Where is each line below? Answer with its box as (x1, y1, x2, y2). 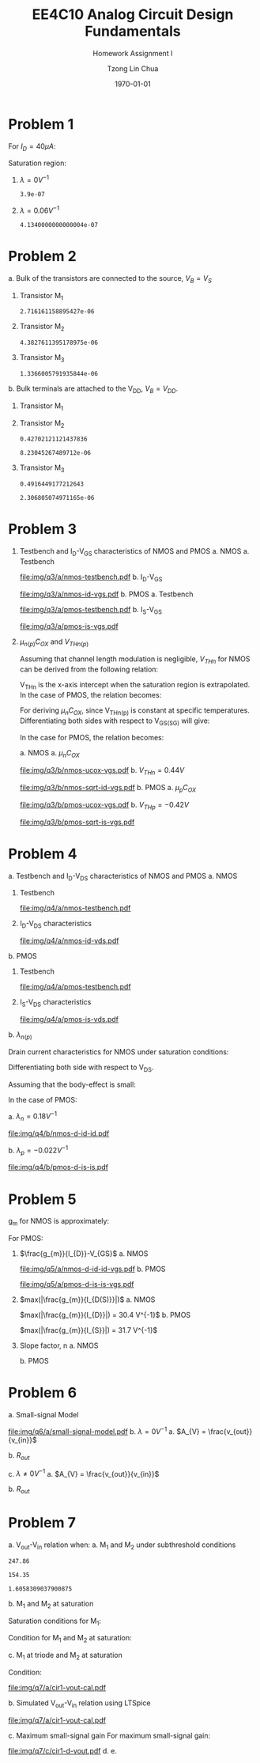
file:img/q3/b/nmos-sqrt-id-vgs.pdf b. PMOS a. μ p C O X (19, 783, 197, 794)
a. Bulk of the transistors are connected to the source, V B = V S (8, 273, 212, 285)
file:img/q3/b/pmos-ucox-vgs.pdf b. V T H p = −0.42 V (19, 800, 190, 812)
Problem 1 (8, 115, 74, 133)
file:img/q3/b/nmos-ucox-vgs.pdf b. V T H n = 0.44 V (19, 766, 185, 777)
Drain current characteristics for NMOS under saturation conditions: (8, 1046, 229, 1057)
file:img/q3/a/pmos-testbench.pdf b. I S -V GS (19, 604, 162, 616)
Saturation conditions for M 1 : (8, 1616, 101, 1627)
